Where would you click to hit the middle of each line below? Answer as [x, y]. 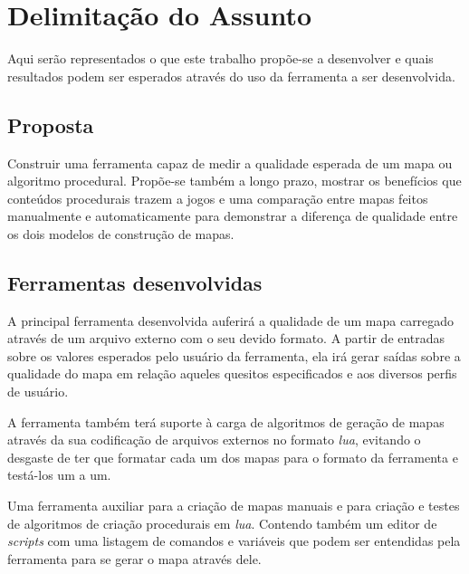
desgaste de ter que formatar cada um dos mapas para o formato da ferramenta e [233, 457]
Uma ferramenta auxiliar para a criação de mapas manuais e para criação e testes [234, 506]
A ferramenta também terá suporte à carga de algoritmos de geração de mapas [226, 421]
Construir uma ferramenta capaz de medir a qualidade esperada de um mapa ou [230, 163]
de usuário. [38, 392]
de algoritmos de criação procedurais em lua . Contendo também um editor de [222, 523]
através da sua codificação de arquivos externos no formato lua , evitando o [214, 440]
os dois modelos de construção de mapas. [121, 233]
